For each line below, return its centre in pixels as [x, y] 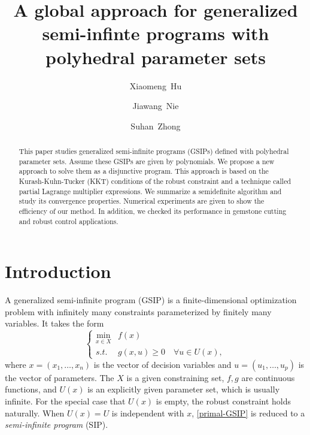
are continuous [268, 377]
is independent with [148, 413]
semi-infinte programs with [156, 33]
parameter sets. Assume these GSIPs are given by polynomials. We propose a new [147, 161]
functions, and [31, 389]
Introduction [58, 271]
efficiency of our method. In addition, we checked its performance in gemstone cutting [153, 211]
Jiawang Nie [156, 106]
